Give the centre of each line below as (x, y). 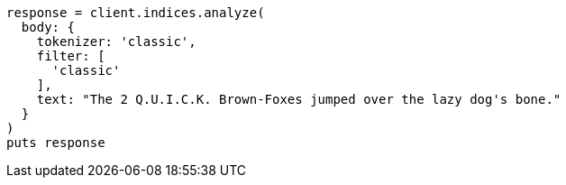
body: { (48, 27)
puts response (56, 143)
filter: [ (71, 56)
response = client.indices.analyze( (136, 13)
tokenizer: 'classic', (116, 42)
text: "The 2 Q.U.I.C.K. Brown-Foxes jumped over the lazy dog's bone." (299, 99)
